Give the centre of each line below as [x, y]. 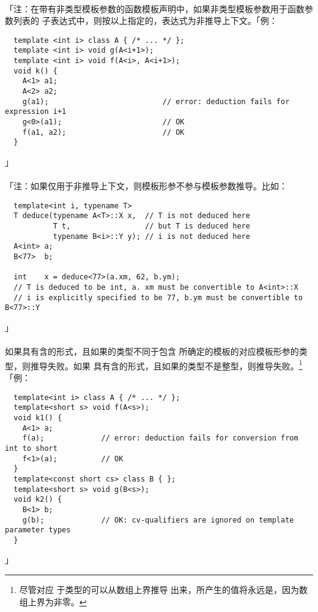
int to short [31, 448]
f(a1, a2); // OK [103, 132]
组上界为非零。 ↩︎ [53, 601]
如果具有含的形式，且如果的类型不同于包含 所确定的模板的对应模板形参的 [152, 351]
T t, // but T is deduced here [151, 226]
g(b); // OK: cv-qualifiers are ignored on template [158, 520]
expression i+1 [36, 112]
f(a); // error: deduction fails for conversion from [160, 438]
